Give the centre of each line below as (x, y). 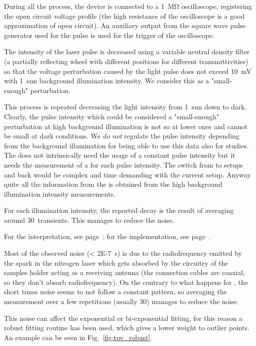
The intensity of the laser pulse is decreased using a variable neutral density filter (127, 52)
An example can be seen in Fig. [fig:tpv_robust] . (78, 337)
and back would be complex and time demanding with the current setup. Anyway (128, 174)
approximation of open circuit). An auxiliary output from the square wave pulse (125, 25)
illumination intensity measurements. (60, 193)
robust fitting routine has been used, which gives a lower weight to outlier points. (127, 328)
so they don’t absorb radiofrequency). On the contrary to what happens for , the (126, 282)
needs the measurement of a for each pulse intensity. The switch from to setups (124, 164)
